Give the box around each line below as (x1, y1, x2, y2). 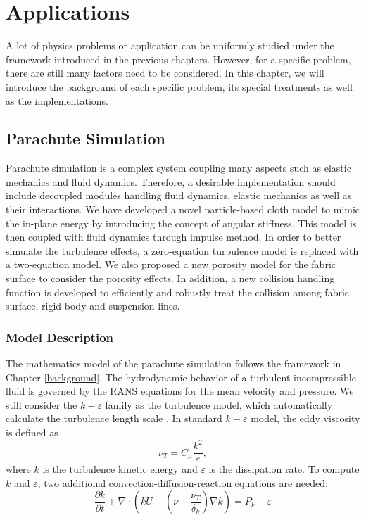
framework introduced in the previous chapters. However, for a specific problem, (6, 51, 351, 66)
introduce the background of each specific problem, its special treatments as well (6, 79, 353, 94)
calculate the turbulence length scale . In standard (6, 411, 222, 426)
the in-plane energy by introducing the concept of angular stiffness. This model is (6, 215, 357, 230)
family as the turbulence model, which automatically (105, 397, 333, 412)
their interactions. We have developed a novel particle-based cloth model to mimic (6, 202, 360, 217)
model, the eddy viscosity (251, 411, 360, 426)
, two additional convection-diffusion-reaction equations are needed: (37, 475, 328, 490)
